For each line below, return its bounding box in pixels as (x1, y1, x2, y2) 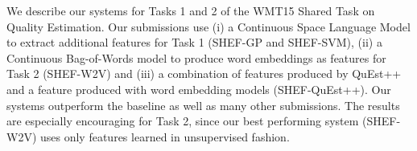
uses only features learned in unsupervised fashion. (39, 128, 290, 145)
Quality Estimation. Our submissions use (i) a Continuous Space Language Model (6, 18, 411, 35)
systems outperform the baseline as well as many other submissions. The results (6, 96, 400, 113)
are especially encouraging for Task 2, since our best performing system (6, 112, 359, 129)
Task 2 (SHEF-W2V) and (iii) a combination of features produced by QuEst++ (6, 65, 402, 82)
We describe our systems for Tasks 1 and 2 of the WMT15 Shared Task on (6, 2, 375, 18)
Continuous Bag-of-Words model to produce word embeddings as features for (6, 49, 386, 66)
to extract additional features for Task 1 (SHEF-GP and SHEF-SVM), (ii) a (6, 34, 382, 51)
